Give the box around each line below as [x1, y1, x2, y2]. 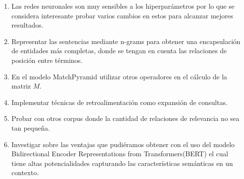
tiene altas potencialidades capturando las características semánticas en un [11, 158, 233, 168]
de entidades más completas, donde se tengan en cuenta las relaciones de [11, 45, 227, 56]
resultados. [11, 20, 44, 30]
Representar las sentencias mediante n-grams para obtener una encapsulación [11, 36, 241, 46]
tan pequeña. [11, 122, 50, 133]
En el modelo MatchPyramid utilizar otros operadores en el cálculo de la [11, 71, 228, 81]
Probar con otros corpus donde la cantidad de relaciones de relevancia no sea [11, 113, 240, 123]
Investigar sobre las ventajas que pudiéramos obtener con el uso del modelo [11, 139, 235, 149]
